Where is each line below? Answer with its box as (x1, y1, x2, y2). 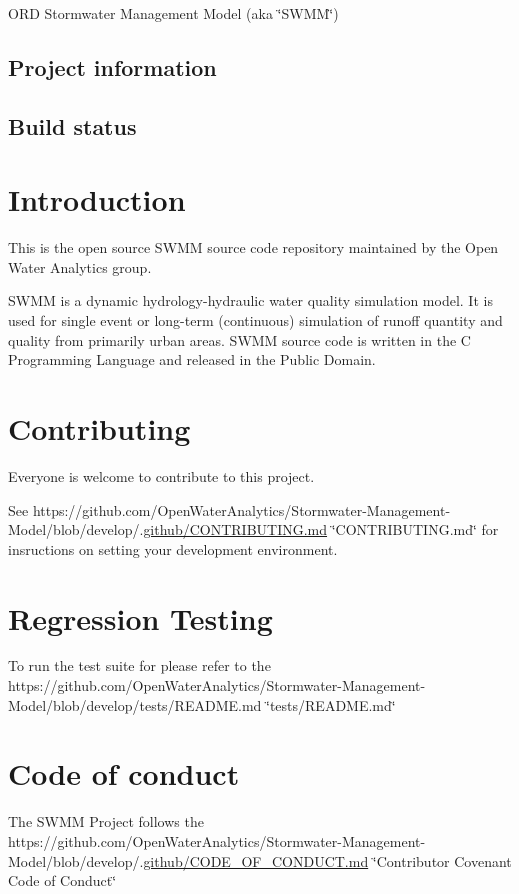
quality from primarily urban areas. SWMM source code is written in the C (8, 329, 471, 350)
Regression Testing (8, 597, 273, 638)
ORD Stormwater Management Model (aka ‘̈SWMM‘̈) (8, 3, 339, 23)
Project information (8, 51, 217, 82)
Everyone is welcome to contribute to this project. (8, 465, 315, 486)
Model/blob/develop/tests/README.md (8, 694, 262, 715)
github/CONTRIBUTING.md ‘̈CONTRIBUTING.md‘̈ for (143, 519, 499, 540)
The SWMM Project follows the (8, 811, 204, 832)
